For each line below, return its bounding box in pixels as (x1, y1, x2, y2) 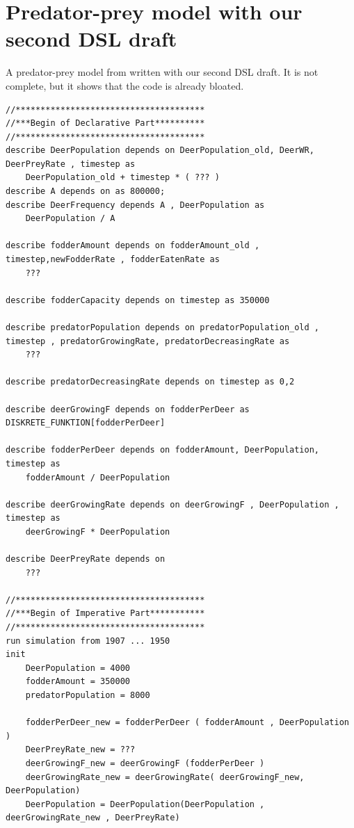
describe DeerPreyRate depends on (6, 554, 166, 565)
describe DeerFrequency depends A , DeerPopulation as (6, 200, 265, 210)
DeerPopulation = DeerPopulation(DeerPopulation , (25, 799, 265, 809)
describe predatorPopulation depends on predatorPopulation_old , (6, 323, 320, 332)
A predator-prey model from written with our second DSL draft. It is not (6, 65, 319, 79)
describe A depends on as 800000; (6, 186, 166, 197)
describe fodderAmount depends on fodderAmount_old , (6, 241, 260, 251)
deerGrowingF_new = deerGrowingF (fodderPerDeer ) (25, 758, 265, 768)
